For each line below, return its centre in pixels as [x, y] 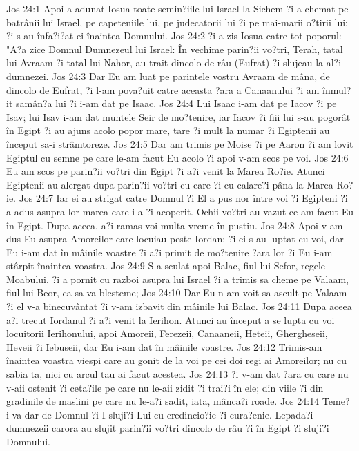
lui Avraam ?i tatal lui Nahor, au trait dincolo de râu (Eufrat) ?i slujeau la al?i [174, 63]
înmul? [337, 89]
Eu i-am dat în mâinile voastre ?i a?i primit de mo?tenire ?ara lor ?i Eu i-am [169, 252]
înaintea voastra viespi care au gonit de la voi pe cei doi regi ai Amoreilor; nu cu [177, 360]
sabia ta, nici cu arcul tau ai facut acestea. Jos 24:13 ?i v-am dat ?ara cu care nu [177, 374]
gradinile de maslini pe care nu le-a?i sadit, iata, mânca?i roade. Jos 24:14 [163, 401]
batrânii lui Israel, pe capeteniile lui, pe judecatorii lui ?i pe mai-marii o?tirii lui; [177, 22]
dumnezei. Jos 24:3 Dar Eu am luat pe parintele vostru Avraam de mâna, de [168, 76]
